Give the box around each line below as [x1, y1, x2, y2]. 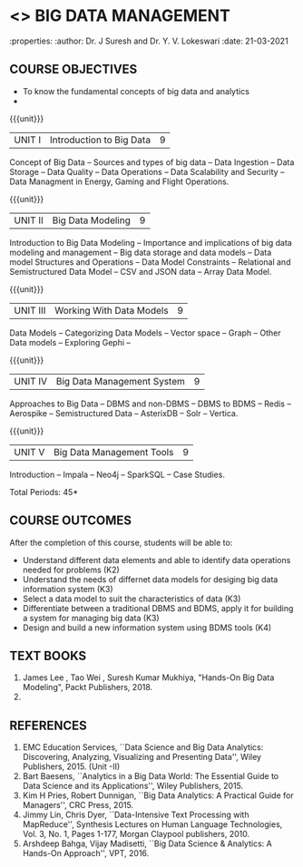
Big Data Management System [55, 375, 186, 387]
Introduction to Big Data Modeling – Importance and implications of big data [9, 237, 292, 248]
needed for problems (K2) [22, 564, 120, 575]
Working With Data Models [54, 304, 170, 317]
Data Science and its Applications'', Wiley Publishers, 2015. [22, 781, 244, 792]
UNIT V [14, 445, 45, 458]
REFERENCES [9, 717, 88, 733]
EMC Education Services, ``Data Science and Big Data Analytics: [22, 742, 264, 753]
